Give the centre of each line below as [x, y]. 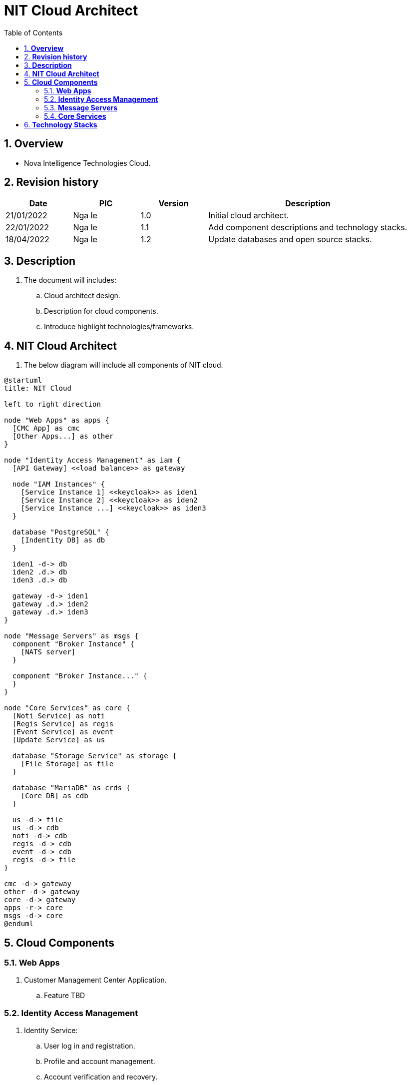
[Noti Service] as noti [59, 716]
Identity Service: [51, 1031]
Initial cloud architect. [249, 216]
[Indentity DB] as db [63, 540]
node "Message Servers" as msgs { [71, 636]
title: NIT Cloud [38, 388]
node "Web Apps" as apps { [57, 420]
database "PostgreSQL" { [61, 532]
